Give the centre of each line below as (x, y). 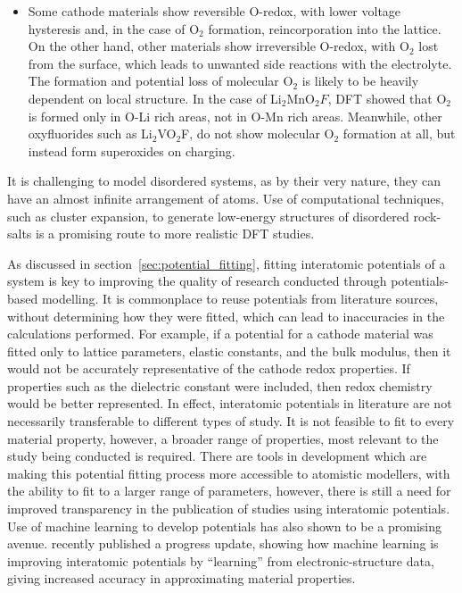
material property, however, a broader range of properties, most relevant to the (223, 438)
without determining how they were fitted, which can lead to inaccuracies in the (226, 316)
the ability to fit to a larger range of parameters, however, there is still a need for (229, 491)
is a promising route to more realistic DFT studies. (175, 234)
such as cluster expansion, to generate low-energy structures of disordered (208, 216)
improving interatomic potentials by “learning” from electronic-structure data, (221, 560)
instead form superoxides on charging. (132, 150)
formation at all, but (399, 134)
